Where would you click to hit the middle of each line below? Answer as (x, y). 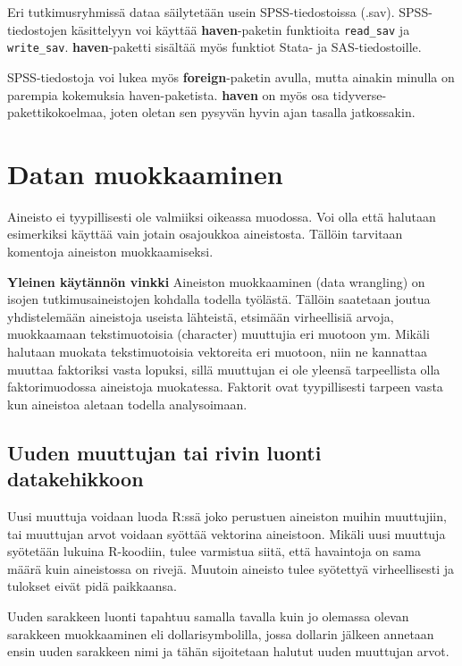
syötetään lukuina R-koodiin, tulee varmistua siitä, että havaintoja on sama (214, 551)
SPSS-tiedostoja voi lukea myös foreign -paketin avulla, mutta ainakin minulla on (231, 76)
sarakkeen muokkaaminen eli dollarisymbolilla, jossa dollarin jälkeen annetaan (221, 633)
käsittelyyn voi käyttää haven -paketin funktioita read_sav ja (240, 29)
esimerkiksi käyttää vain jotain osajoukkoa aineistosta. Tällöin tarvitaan (205, 234)
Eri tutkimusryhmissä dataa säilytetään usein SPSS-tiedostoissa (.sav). (201, 12)
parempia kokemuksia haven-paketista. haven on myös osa (168, 94)
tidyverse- (360, 94)
